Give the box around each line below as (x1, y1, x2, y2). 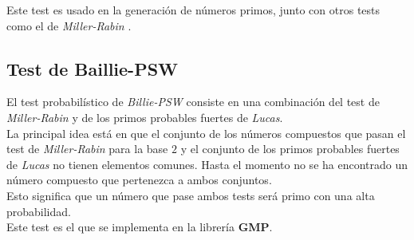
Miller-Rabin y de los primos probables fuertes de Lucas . (6, 108, 283, 125)
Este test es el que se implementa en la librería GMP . (6, 218, 273, 235)
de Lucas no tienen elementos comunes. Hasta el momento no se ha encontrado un (6, 155, 408, 172)
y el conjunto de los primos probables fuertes (180, 140, 400, 157)
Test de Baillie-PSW (6, 56, 179, 81)
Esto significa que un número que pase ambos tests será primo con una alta (6, 187, 375, 203)
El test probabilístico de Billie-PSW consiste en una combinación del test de (6, 93, 380, 110)
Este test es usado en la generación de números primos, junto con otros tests (6, 2, 380, 18)
